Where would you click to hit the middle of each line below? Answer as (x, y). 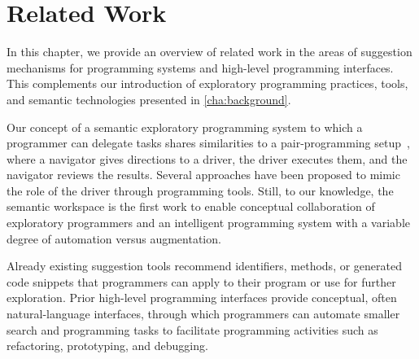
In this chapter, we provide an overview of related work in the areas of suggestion (209, 52)
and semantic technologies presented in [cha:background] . (149, 99)
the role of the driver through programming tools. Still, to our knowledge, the (200, 190)
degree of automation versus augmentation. (114, 238)
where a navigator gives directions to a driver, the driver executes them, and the (207, 158)
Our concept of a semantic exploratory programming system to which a (185, 127)
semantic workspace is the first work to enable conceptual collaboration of (191, 206)
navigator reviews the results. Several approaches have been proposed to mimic (203, 175)
